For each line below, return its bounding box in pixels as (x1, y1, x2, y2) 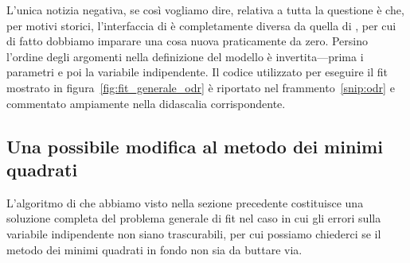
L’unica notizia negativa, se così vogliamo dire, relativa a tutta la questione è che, (6, 2, 404, 17)
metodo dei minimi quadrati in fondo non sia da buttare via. (6, 241, 303, 257)
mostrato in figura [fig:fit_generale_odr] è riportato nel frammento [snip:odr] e (6, 79, 395, 95)
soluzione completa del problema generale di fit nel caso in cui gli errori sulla (6, 210, 381, 226)
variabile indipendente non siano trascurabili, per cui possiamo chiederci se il (6, 225, 381, 242)
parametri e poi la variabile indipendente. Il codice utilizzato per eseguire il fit (6, 64, 389, 80)
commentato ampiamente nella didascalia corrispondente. (6, 95, 286, 111)
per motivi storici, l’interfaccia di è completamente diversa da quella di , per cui (6, 17, 396, 33)
